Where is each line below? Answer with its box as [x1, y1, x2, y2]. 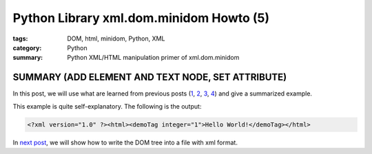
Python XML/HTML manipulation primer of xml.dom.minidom [67, 54, 240, 62]
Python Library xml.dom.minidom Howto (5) [12, 10, 270, 25]
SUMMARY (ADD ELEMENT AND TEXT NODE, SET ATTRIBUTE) [12, 71, 287, 83]
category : [12, 43, 42, 52]
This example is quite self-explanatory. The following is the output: [12, 102, 202, 110]
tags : [12, 34, 28, 43]
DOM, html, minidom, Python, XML [67, 34, 165, 43]
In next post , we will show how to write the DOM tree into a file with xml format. [12, 138, 238, 146]
